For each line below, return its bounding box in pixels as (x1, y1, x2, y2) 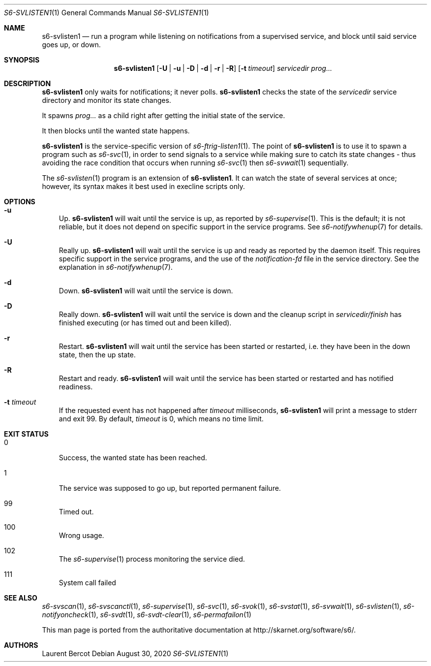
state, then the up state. (59, 350, 136, 359)
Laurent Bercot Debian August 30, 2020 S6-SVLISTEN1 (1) (42, 649, 229, 658)
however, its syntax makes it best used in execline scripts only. (42, 182, 245, 190)
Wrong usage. (59, 531, 104, 539)
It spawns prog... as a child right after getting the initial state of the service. (42, 111, 285, 120)
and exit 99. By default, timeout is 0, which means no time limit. (59, 414, 264, 423)
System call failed (59, 578, 116, 587)
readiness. (59, 382, 93, 391)
